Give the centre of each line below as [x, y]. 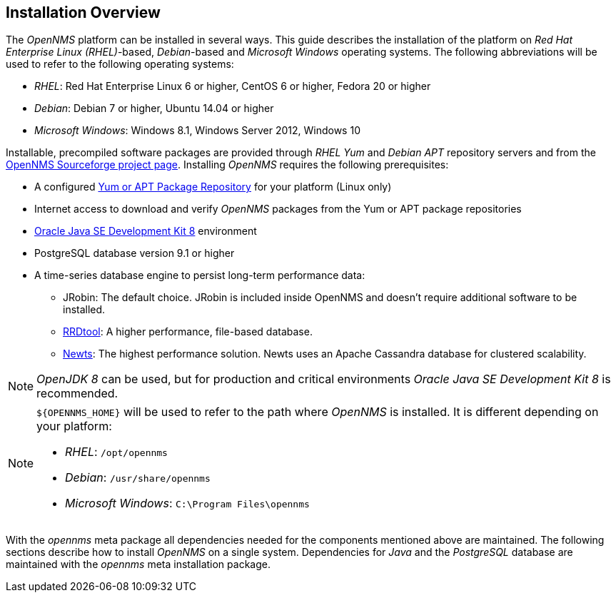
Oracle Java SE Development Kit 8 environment [146, 231]
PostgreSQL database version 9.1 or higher [135, 253]
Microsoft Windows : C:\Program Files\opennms [187, 503]
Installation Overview [83, 12]
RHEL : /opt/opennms [116, 452]
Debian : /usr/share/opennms [138, 478]
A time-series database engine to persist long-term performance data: [200, 275]
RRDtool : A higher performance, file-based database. [188, 332]
